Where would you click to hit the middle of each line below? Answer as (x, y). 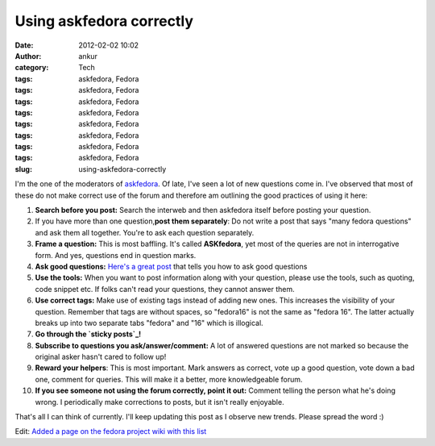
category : (32, 68)
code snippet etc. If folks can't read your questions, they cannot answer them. (165, 289)
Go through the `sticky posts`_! (88, 334)
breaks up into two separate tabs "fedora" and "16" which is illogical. (149, 323)
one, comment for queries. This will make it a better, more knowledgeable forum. (169, 379)
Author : (28, 56)
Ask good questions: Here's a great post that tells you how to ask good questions (171, 266)
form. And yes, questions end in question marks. (116, 255)
